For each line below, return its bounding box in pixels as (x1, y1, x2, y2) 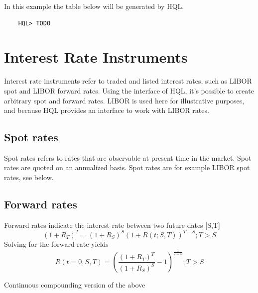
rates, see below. (4, 172, 54, 183)
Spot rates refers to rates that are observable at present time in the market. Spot (4, 152, 252, 163)
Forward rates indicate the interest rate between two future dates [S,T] (4, 219, 220, 230)
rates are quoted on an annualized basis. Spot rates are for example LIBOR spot (4, 162, 250, 173)
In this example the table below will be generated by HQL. (4, 1, 184, 11)
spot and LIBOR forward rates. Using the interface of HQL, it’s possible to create (4, 85, 254, 96)
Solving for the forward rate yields (4, 238, 109, 249)
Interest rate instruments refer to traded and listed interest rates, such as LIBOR (4, 76, 252, 86)
